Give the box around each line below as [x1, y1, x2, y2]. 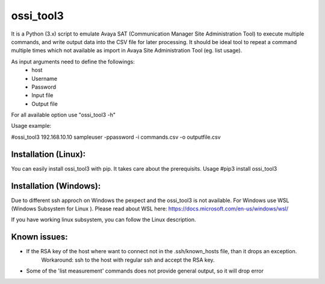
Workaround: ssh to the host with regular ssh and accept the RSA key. [41, 256, 215, 263]
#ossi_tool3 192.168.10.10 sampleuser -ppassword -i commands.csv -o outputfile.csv [11, 133, 221, 140]
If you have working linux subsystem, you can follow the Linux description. [11, 216, 196, 223]
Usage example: [11, 122, 52, 130]
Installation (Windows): [11, 181, 101, 191]
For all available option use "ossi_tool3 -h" [11, 112, 116, 119]
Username [31, 75, 58, 82]
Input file [31, 92, 54, 99]
